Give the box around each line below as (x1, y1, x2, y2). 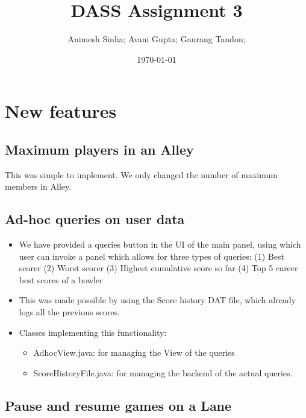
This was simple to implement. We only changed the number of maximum (5, 168, 278, 181)
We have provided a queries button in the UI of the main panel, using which (19, 238, 301, 251)
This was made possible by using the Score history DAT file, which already (19, 294, 296, 306)
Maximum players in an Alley (5, 140, 194, 158)
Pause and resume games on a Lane (5, 396, 232, 414)
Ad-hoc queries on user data (5, 210, 185, 228)
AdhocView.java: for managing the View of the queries (33, 346, 235, 359)
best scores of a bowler (19, 273, 103, 286)
